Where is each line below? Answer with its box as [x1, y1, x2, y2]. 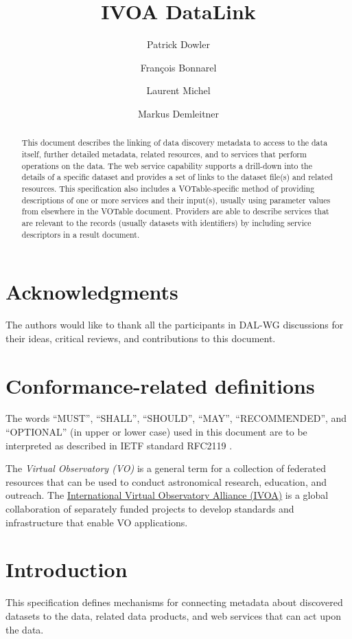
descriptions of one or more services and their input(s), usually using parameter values [21, 194, 331, 205]
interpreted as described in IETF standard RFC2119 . [5, 438, 233, 452]
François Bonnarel [140, 60, 217, 74]
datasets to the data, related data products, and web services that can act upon [5, 608, 341, 623]
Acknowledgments [5, 278, 178, 306]
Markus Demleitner [137, 106, 220, 120]
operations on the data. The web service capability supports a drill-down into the [21, 159, 312, 171]
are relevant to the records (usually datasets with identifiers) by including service [21, 216, 312, 228]
